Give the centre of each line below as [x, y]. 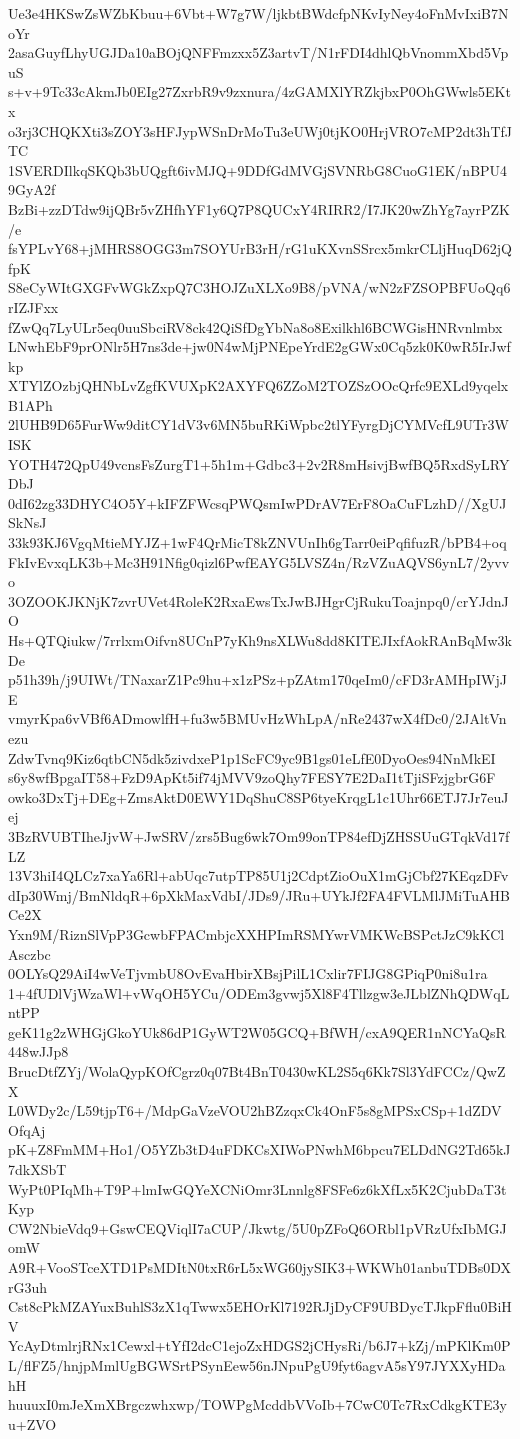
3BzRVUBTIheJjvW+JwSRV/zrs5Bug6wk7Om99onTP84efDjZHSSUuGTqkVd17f [259, 835]
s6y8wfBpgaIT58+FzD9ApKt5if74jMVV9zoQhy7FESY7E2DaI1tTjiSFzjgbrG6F [252, 777]
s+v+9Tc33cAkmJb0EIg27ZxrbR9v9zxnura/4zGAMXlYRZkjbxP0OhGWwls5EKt [259, 91]
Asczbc [29, 953]
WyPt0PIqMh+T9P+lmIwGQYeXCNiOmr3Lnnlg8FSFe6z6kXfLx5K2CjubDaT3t [257, 1188]
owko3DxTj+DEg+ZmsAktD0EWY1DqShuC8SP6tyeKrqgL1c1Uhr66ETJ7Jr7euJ [258, 796]
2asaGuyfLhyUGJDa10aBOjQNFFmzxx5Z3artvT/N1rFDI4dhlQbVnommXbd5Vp [258, 52]
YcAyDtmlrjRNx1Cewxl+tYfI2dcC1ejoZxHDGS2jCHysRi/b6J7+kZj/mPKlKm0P [259, 1345]
